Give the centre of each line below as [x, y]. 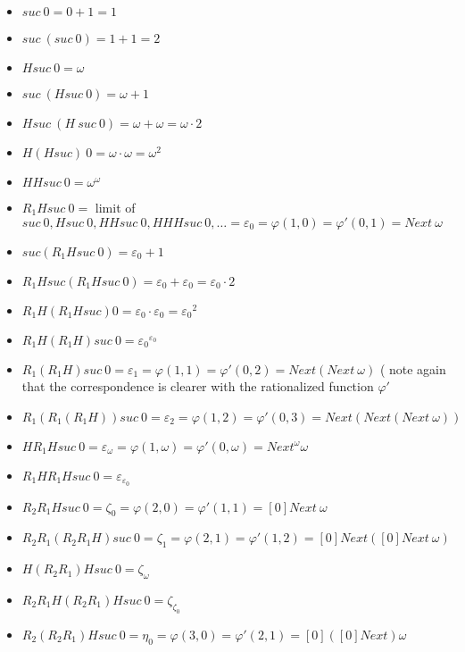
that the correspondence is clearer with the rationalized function [198, 386]
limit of [115, 207]
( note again [413, 368]
